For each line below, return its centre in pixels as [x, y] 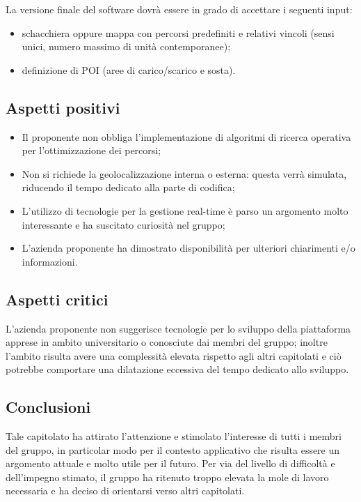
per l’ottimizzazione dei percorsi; [91, 150]
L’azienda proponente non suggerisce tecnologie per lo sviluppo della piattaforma [178, 328]
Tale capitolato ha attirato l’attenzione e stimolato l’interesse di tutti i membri [174, 436]
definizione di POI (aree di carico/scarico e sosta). [129, 69]
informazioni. [50, 261]
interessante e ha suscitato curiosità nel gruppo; [123, 224]
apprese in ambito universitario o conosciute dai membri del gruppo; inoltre [167, 342]
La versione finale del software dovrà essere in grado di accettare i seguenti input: [179, 9]
